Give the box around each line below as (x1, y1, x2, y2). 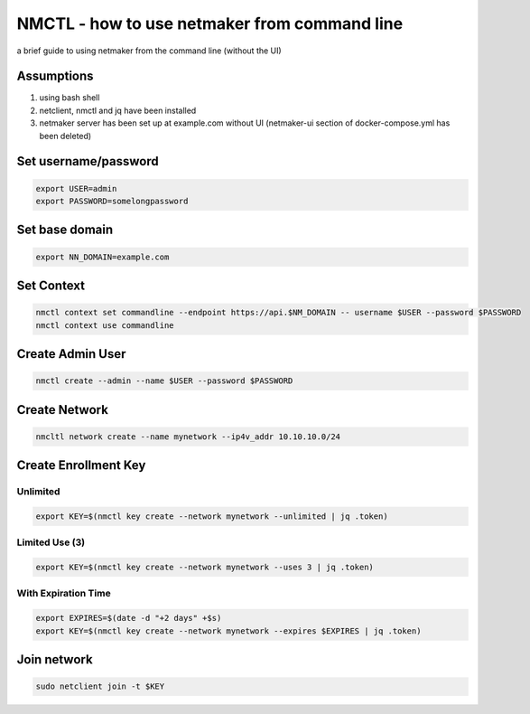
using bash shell (39, 92, 100, 103)
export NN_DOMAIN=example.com (35, 251, 170, 262)
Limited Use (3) (16, 536, 86, 549)
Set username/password (16, 154, 159, 169)
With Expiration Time (16, 587, 112, 600)
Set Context (16, 278, 86, 294)
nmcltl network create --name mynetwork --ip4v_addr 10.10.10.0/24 (35, 431, 341, 442)
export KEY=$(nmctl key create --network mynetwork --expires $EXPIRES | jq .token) (35, 625, 422, 636)
